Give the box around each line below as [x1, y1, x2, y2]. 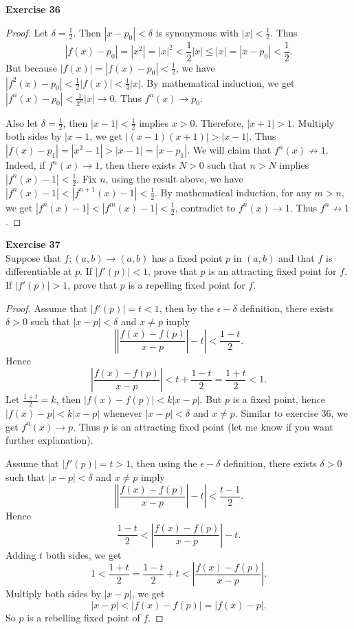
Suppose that [5, 250, 61, 265]
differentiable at [5, 264, 72, 278]
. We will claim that [187, 143, 272, 157]
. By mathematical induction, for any [155, 185, 311, 199]
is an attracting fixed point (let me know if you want [111, 419, 333, 433]
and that [278, 250, 315, 265]
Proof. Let [5, 25, 48, 39]
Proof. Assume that [5, 300, 88, 315]
